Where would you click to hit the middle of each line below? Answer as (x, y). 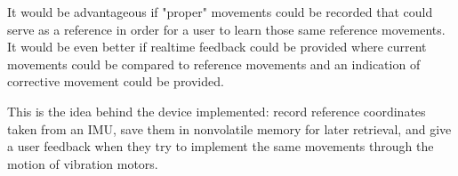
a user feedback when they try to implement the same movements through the (221, 146)
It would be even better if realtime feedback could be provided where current (217, 47)
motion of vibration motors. (83, 163)
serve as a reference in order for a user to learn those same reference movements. (226, 29)
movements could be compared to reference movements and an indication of (214, 64)
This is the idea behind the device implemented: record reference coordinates (217, 111)
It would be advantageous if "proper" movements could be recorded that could (220, 12)
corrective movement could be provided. (116, 81)
